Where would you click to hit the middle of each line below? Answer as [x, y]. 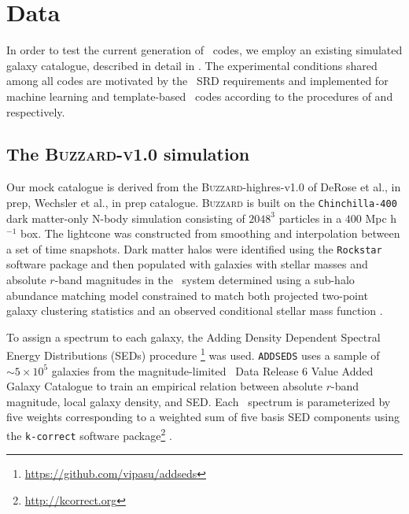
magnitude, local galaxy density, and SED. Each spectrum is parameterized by [199, 401]
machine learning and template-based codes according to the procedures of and [200, 96]
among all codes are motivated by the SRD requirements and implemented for [197, 81]
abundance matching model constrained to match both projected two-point [187, 295]
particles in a [310, 218]
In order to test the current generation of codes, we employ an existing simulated [204, 50]
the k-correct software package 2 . [89, 434]
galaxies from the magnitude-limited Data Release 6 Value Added [212, 370]
